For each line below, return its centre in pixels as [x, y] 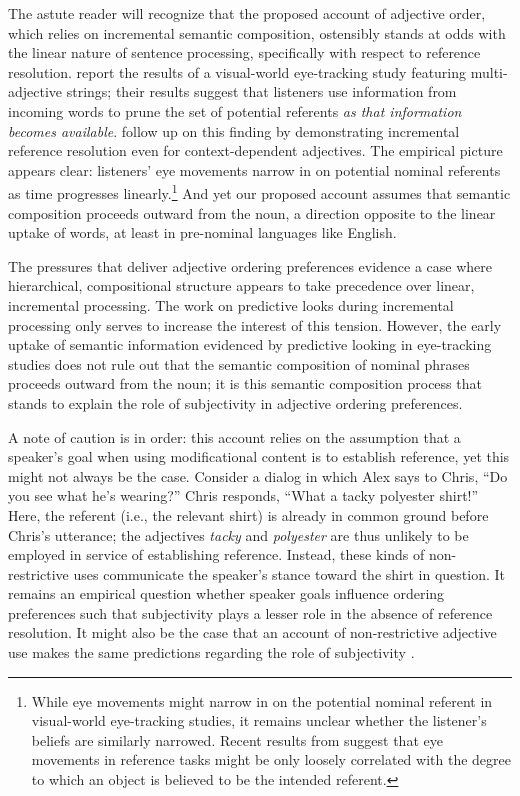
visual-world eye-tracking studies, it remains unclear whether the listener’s [259, 720]
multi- [489, 71]
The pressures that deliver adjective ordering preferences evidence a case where [250, 265]
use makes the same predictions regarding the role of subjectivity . [211, 652]
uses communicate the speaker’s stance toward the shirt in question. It [289, 573]
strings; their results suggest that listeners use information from [261, 91]
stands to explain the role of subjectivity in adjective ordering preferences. [235, 402]
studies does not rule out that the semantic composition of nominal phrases [239, 363]
